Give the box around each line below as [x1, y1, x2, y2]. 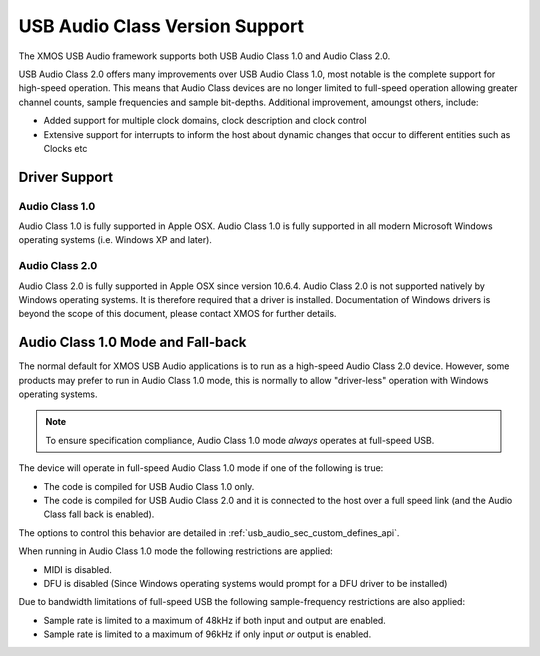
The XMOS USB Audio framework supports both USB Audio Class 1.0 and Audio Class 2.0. [18, 50, 391, 62]
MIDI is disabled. [43, 563, 112, 575]
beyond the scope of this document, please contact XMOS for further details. [18, 308, 337, 320]
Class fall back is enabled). [43, 508, 155, 520]
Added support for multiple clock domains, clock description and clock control [43, 115, 367, 127]
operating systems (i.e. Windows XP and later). [18, 234, 212, 246]
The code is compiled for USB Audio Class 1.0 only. [43, 480, 255, 492]
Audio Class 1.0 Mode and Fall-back [18, 334, 247, 351]
